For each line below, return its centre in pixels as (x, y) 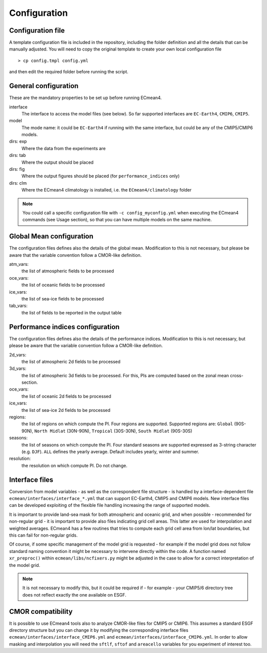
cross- (237, 375)
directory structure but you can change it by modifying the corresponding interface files (99, 630)
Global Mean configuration (51, 236)
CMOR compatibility (41, 611)
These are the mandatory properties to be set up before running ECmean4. (86, 98)
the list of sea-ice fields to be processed (63, 299)
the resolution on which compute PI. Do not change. (74, 465)
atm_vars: (19, 264)
